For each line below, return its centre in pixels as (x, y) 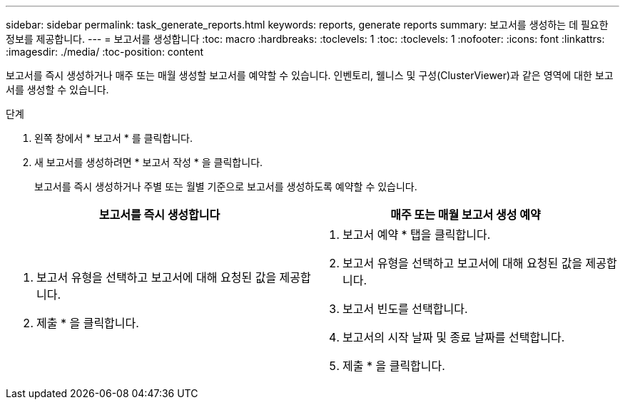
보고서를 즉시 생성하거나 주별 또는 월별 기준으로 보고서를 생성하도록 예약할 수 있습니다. (226, 186)
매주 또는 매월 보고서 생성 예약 (466, 215)
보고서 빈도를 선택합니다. (405, 309)
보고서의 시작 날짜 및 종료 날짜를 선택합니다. (454, 337)
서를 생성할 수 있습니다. (57, 89)
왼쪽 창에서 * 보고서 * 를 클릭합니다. (114, 138)
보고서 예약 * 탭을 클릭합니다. (417, 235)
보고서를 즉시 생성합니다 (159, 215)
